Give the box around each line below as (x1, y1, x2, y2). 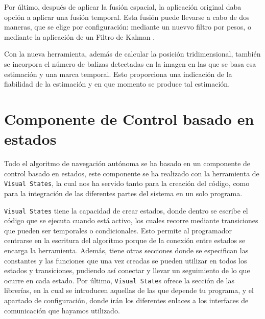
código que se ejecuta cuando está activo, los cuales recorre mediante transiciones (4, 215, 258, 226)
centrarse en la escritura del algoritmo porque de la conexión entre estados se (4, 235, 246, 246)
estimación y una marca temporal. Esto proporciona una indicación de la (4, 68, 232, 79)
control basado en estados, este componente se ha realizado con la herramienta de (4, 168, 259, 178)
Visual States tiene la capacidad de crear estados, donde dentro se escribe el (4, 205, 248, 216)
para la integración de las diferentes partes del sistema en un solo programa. (4, 188, 243, 198)
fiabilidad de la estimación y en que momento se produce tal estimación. (4, 78, 230, 89)
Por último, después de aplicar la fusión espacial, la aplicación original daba (4, 2, 242, 12)
